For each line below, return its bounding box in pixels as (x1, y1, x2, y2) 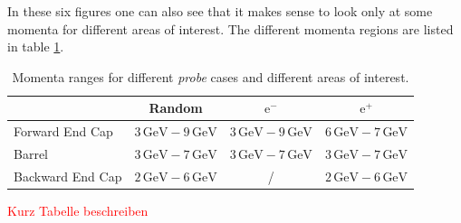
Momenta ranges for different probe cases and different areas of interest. (12, 67, 409, 86)
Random (149, 98, 203, 117)
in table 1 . (7, 37, 64, 56)
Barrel (14, 144, 48, 163)
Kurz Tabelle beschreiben (7, 201, 149, 219)
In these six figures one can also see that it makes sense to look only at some (7, 2, 433, 20)
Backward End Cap (14, 166, 122, 185)
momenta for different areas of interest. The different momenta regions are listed (7, 19, 454, 38)
